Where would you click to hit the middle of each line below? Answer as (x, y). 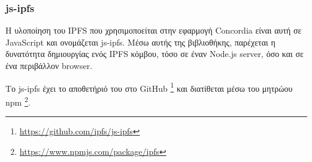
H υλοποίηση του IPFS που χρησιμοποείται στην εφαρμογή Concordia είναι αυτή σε (154, 30)
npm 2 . (18, 101)
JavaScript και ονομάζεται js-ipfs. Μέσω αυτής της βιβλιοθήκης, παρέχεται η (140, 42)
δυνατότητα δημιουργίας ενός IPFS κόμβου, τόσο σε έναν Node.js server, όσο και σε (155, 54)
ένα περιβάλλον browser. (49, 65)
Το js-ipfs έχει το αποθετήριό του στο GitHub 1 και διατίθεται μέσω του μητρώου (149, 87)
